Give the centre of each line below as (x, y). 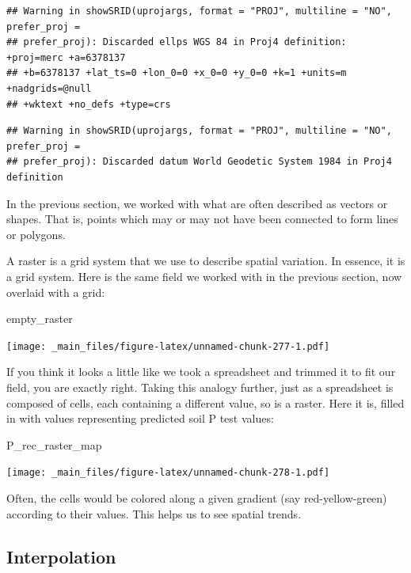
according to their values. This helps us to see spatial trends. (154, 513)
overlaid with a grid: (56, 292)
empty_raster (40, 319)
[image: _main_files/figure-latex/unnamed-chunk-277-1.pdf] (168, 346)
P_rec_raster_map (54, 444)
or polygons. (36, 234)
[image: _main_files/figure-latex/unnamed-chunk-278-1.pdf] (168, 473)
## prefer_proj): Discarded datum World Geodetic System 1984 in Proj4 (199, 162)
